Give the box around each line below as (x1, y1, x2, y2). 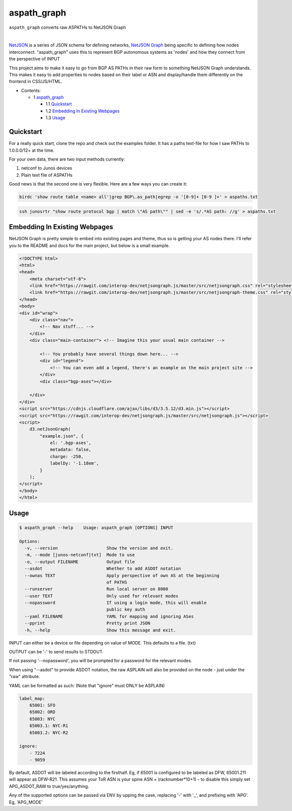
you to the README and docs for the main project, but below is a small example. (9, 242, 170, 249)
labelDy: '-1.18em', (50, 460, 99, 466)
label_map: (19, 696, 45, 701)
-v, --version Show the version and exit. (24, 545, 174, 551)
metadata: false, (50, 447, 91, 453)
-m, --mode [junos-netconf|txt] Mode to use (24, 552, 135, 558)
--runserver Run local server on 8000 (24, 586, 168, 592)
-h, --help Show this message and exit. (24, 627, 176, 633)
